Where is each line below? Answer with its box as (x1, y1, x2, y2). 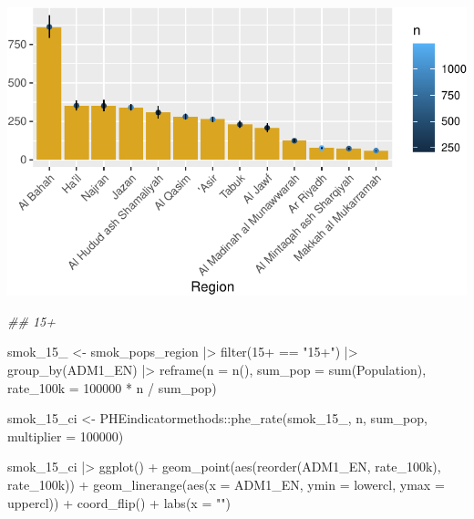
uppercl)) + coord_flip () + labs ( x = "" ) (7, 493, 231, 512)
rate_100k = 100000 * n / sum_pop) (7, 378, 217, 397)
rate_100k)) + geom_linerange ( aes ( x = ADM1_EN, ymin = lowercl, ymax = (7, 474, 445, 493)
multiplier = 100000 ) (7, 426, 124, 445)
